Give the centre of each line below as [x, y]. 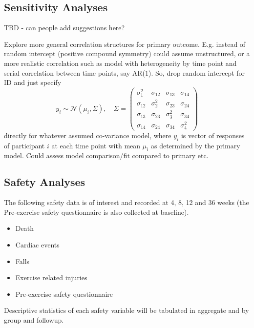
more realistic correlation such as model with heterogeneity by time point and [120, 63]
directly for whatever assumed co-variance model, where [88, 135]
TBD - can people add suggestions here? [64, 28]
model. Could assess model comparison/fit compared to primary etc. [106, 155]
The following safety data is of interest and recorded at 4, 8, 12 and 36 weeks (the [127, 202]
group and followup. [34, 320]
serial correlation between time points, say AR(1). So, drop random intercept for [125, 72]
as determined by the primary [196, 145]
